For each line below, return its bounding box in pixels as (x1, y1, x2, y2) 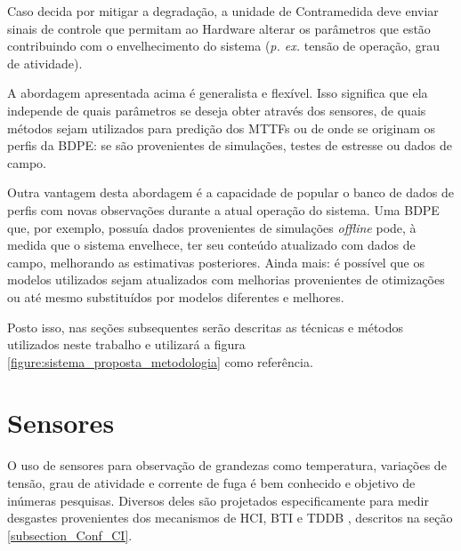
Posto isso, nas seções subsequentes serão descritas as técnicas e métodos (7, 317, 404, 336)
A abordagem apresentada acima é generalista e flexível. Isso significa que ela (7, 84, 428, 102)
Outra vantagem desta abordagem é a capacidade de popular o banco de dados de (7, 183, 454, 202)
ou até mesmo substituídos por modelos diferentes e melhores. (7, 287, 344, 306)
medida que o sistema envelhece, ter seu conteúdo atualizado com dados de (7, 236, 416, 254)
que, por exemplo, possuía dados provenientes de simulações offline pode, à (7, 218, 417, 236)
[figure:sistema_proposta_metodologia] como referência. (7, 352, 313, 371)
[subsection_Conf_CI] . (7, 525, 133, 544)
